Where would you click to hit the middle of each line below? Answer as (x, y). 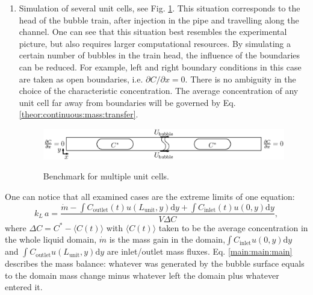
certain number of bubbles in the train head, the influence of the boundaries (160, 55)
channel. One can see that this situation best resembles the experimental (153, 32)
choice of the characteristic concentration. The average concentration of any (159, 91)
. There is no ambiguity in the (240, 79)
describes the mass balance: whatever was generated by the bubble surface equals (155, 263)
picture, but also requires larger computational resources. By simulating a (155, 43)
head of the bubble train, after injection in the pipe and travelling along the (159, 20)
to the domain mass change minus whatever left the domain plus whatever (142, 275)
